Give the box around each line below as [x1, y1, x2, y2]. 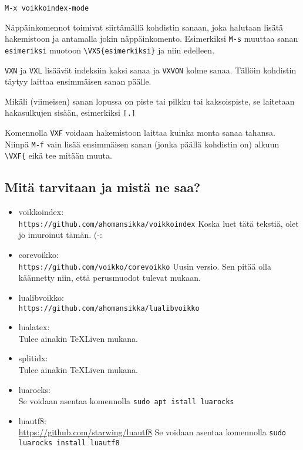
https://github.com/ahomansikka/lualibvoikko [18, 304, 200, 313]
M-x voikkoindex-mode [5, 4, 89, 12]
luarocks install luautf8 [18, 439, 120, 448]
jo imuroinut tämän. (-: [18, 229, 102, 241]
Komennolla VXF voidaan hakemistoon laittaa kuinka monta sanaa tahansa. [5, 126, 275, 139]
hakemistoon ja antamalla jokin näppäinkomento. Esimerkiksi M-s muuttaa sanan [5, 32, 298, 45]
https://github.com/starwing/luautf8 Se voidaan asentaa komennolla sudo [18, 426, 286, 438]
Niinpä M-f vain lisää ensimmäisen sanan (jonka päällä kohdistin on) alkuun [5, 137, 280, 150]
